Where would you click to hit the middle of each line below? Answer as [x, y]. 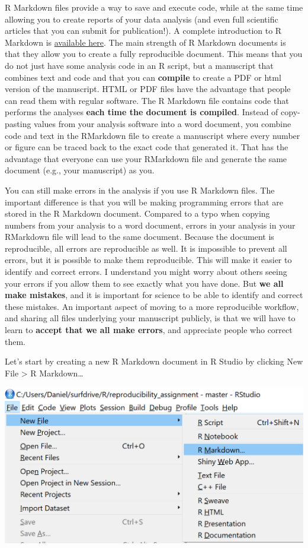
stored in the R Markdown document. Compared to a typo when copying [137, 213]
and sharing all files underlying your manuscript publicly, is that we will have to [150, 318]
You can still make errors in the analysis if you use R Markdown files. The [140, 190]
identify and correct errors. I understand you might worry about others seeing [146, 272]
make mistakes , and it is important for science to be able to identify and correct [154, 295]
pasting [18, 123]
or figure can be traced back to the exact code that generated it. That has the [147, 147]
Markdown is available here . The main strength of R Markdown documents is [145, 42]
